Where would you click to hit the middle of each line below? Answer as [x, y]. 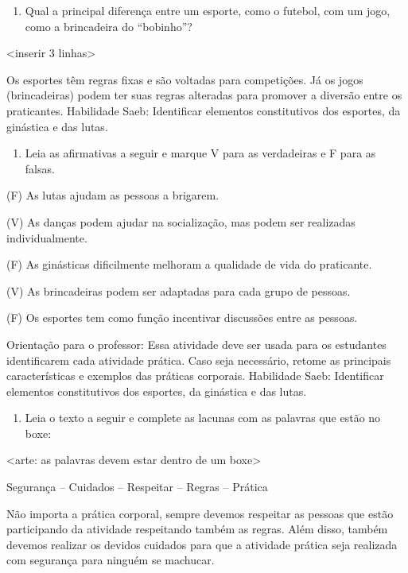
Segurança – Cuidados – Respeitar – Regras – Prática [137, 487]
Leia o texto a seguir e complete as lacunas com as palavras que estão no [203, 418]
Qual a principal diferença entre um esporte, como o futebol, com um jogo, [208, 10]
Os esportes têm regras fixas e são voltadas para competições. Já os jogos [185, 79]
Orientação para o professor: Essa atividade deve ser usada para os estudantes [196, 344]
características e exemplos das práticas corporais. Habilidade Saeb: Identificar [195, 376]
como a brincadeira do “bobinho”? [109, 26]
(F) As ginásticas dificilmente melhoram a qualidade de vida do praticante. [189, 264]
